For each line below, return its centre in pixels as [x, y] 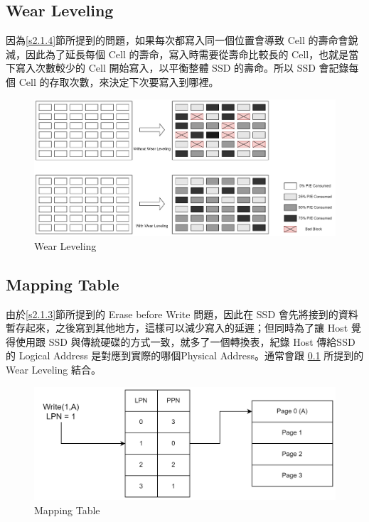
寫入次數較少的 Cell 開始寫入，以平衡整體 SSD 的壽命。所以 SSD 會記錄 [182, 68]
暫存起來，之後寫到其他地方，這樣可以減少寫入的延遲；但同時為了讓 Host [177, 328]
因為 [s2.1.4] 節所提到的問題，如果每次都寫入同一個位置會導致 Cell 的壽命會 [177, 40]
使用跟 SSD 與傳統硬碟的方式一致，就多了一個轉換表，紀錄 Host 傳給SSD [185, 341]
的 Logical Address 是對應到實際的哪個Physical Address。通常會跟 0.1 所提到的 [185, 355]
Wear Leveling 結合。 [54, 370]
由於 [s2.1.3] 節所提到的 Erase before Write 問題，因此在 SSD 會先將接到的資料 [182, 314]
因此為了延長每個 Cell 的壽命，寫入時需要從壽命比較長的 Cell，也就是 [187, 54]
